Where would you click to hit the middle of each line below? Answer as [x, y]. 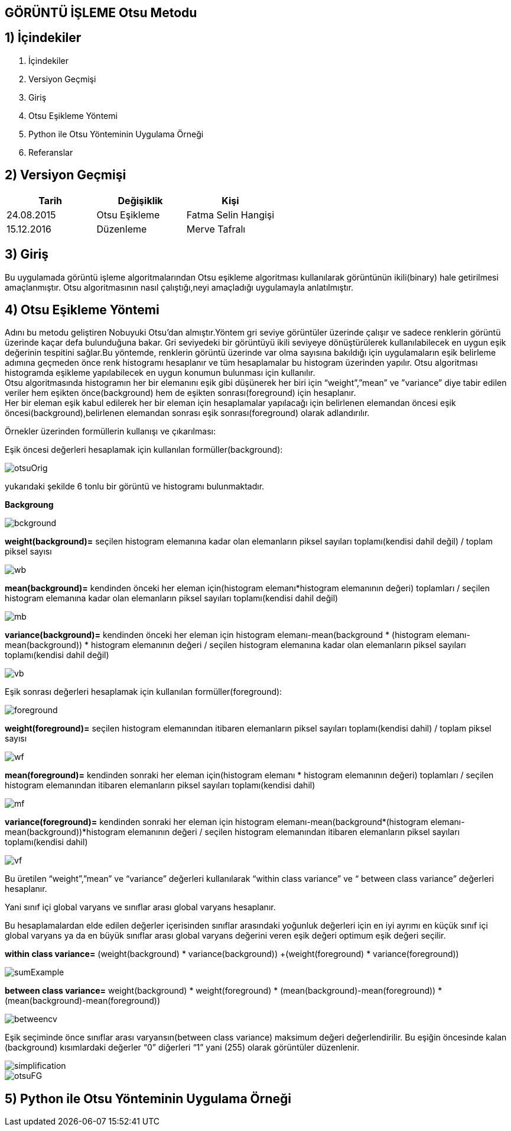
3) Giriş [27, 254]
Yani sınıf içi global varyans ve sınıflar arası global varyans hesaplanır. [140, 907]
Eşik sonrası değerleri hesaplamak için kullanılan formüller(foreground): [144, 692]
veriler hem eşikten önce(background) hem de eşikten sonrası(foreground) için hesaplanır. [180, 393]
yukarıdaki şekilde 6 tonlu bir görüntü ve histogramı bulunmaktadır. [135, 486]
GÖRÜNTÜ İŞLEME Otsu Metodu [101, 13]
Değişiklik [140, 200]
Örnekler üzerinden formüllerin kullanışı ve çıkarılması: [110, 431]
